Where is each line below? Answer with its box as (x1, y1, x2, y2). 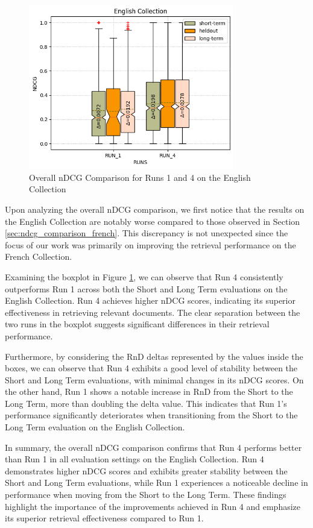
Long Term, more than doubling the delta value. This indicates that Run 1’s (5, 397, 287, 409)
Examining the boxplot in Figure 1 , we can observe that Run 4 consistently (5, 270, 283, 283)
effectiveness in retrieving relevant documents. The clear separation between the (5, 306, 300, 318)
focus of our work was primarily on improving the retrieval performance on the (5, 238, 296, 251)
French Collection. (5, 250, 72, 263)
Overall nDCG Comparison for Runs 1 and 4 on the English (29, 171, 251, 183)
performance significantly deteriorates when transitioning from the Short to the (5, 409, 298, 421)
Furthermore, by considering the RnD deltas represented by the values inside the (5, 350, 303, 362)
